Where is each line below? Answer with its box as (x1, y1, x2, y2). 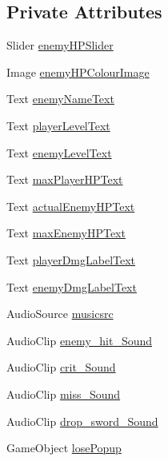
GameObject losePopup (6, 439, 122, 456)
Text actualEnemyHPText (6, 197, 135, 214)
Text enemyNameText (6, 90, 114, 107)
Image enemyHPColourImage (6, 63, 150, 80)
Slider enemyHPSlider (6, 37, 114, 54)
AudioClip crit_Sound (6, 359, 116, 376)
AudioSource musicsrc (6, 305, 114, 322)
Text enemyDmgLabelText (6, 278, 137, 295)
